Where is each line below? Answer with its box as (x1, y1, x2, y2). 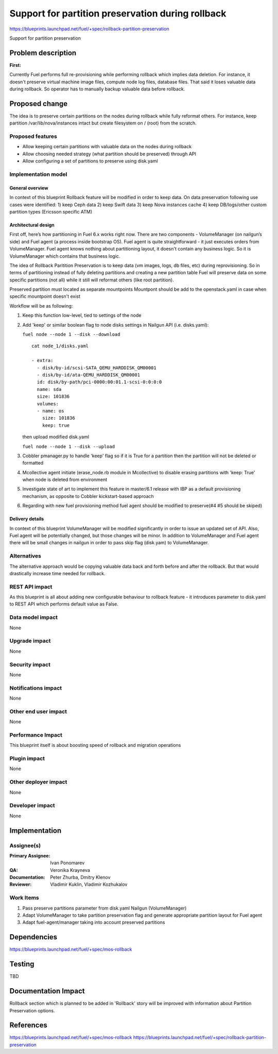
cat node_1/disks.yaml (31, 343, 89, 349)
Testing (9, 960, 34, 969)
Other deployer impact (9, 778, 67, 785)
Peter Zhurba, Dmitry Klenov (50, 874, 111, 881)
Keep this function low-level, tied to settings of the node (22, 312, 142, 318)
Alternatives (9, 552, 41, 560)
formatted (22, 460, 44, 466)
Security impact (9, 661, 51, 668)
